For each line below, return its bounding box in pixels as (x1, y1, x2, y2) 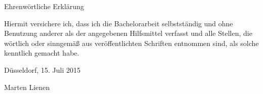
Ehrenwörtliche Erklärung (4, 1, 84, 11)
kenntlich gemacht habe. (4, 48, 80, 58)
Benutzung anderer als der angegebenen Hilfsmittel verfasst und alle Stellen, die (4, 28, 252, 38)
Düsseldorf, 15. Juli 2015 (4, 64, 81, 75)
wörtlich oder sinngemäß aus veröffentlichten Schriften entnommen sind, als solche (4, 37, 259, 48)
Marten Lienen (4, 81, 50, 92)
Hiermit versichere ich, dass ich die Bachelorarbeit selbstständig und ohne (4, 18, 233, 28)
